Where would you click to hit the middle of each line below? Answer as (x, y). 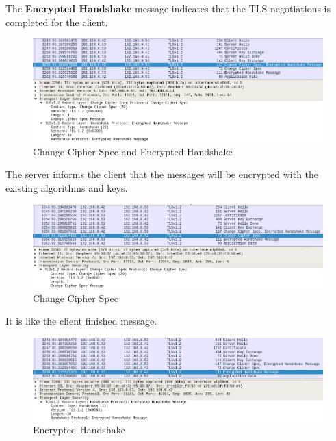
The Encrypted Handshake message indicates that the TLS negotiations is (168, 8)
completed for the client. (57, 22)
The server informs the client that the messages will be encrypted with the (162, 174)
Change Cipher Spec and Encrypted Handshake (133, 151)
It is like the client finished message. (81, 321)
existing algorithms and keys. (67, 187)
